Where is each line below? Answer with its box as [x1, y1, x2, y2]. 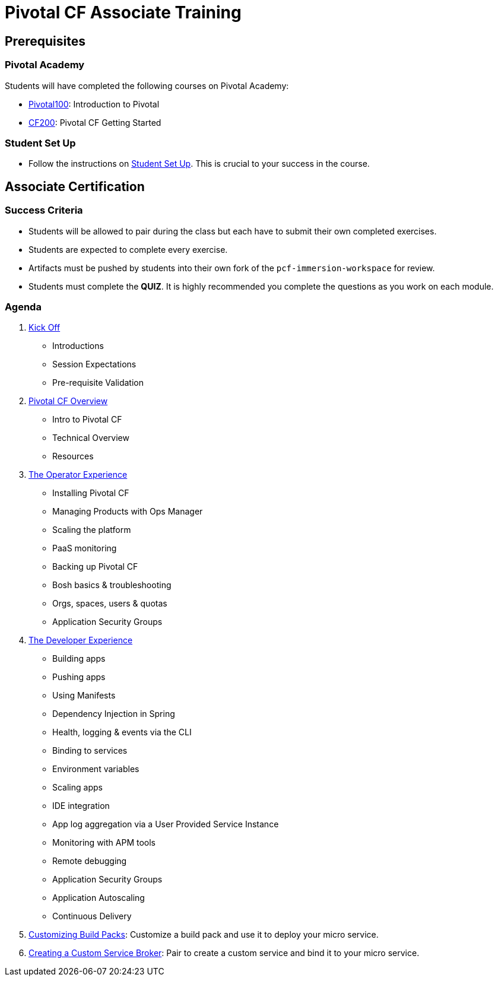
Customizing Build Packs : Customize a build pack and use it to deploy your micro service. [28, 929, 379, 940]
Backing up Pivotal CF [52, 561, 138, 572]
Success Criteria [5, 204, 83, 217]
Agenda [5, 300, 42, 313]
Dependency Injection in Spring [52, 709, 175, 719]
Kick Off [28, 322, 61, 333]
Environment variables [52, 764, 139, 774]
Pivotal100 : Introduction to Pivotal [28, 99, 160, 109]
